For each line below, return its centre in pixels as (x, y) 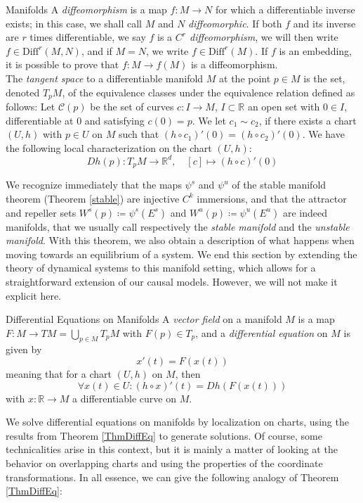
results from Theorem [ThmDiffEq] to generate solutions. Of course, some (164, 435)
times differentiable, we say (88, 37)
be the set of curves (132, 107)
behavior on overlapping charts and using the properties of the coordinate (164, 463)
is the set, (324, 78)
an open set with (284, 107)
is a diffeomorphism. (234, 64)
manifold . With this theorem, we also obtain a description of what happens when (180, 240)
